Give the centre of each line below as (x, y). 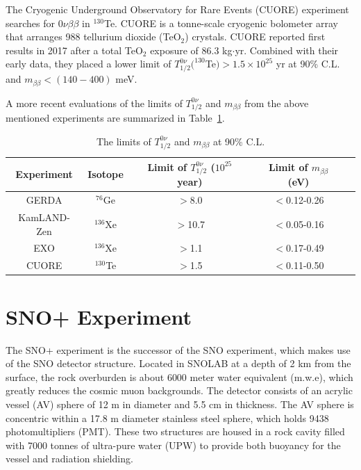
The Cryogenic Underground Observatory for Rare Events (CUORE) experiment (177, 9)
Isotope (106, 174)
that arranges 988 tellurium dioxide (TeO (93, 37)
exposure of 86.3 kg (191, 50)
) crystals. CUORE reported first (255, 37)
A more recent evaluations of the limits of (94, 103)
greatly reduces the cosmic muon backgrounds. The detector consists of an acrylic (179, 390)
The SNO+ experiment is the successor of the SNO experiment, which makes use (178, 349)
